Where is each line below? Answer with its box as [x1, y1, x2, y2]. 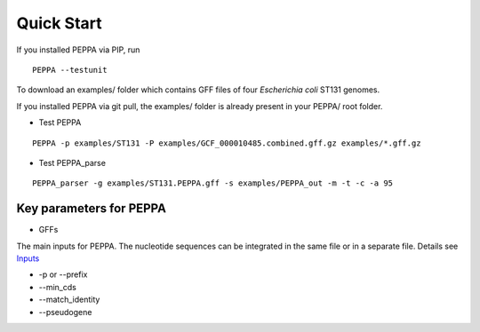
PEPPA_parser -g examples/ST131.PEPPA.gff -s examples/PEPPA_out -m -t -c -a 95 [32, 178, 394, 188]
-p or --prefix [38, 269, 88, 280]
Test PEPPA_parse [38, 157, 107, 168]
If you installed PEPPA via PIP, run [16, 44, 140, 55]
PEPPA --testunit [32, 65, 108, 75]
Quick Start [16, 13, 102, 33]
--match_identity [38, 294, 100, 305]
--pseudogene [38, 306, 92, 317]
